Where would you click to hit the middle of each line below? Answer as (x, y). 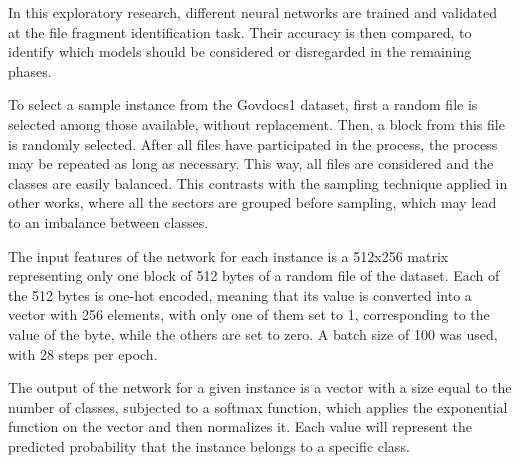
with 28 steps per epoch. (83, 353)
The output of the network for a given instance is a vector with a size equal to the (260, 387)
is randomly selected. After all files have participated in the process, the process (253, 143)
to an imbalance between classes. (108, 221)
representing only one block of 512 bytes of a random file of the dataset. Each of (254, 275)
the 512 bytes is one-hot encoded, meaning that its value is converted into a (240, 294)
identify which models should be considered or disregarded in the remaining (240, 51)
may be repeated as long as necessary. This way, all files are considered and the (251, 163)
